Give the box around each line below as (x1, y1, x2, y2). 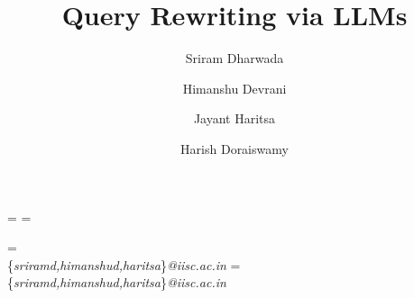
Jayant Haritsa (193, 109, 276, 128)
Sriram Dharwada (185, 49, 284, 68)
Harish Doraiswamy (180, 139, 289, 158)
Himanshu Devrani (182, 78, 287, 97)
